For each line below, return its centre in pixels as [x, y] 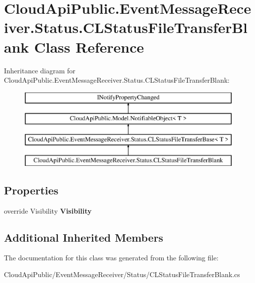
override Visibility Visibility [48, 210]
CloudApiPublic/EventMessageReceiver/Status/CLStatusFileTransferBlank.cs [122, 274]
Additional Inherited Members [84, 237]
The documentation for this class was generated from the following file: [111, 258]
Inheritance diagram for [40, 70]
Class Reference [89, 47]
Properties [31, 190]
